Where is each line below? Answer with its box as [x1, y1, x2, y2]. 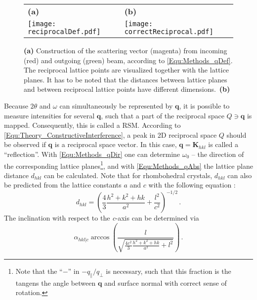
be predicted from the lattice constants [4, 180, 122, 190]
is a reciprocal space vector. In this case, [54, 139, 177, 150]
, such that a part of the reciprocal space [101, 110, 224, 120]
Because [4, 100, 28, 111]
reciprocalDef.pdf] [28, 28, 101, 36]
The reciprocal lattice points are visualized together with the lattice [24, 65, 229, 75]
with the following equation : [148, 180, 236, 190]
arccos [90, 234, 110, 241]
